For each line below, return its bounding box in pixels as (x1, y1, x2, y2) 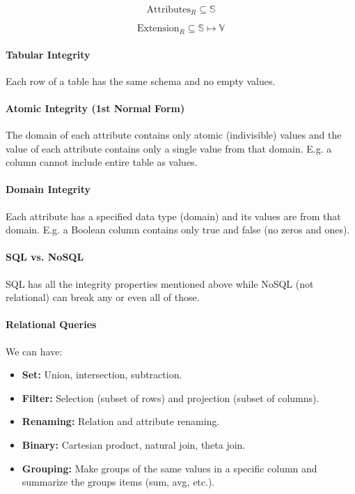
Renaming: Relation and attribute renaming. (22, 414, 220, 429)
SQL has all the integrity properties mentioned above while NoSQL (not (6, 276, 314, 291)
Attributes (146, 5, 191, 15)
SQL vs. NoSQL (6, 249, 84, 264)
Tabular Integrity (6, 47, 90, 61)
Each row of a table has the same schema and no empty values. (6, 73, 276, 88)
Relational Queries (6, 317, 97, 332)
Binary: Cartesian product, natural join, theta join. (22, 438, 246, 452)
